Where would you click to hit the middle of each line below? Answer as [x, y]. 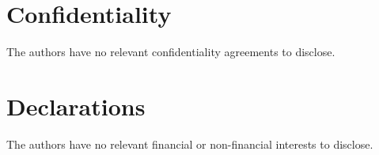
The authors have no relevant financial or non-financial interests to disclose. [190, 144]
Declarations [76, 106]
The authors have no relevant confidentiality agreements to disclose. [171, 52]
